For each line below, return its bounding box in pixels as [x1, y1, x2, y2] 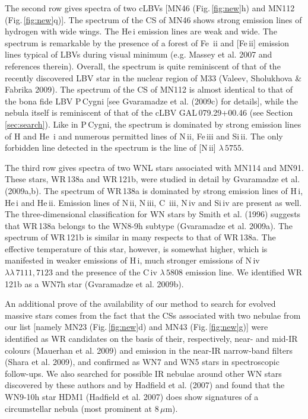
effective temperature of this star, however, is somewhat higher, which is [5, 242, 268, 255]
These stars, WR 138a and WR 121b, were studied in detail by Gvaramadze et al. [5, 173, 300, 185]
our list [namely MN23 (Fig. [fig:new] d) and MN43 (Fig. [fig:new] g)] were [5, 320, 268, 333]
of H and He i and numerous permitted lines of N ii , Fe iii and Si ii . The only [5, 129, 283, 142]
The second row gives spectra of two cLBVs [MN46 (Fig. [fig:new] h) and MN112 [5, 2, 295, 14]
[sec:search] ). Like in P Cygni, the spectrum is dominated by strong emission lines [5, 118, 301, 130]
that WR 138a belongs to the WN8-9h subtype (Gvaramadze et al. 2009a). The [5, 219, 293, 231]
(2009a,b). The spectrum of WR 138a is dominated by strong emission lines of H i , [5, 184, 303, 196]
